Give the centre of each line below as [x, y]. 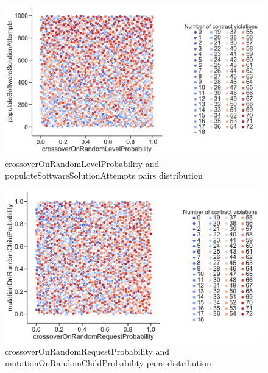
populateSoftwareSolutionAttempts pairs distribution [104, 175]
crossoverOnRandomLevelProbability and [82, 163]
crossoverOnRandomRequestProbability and [87, 351]
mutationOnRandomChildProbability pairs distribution [108, 363]
